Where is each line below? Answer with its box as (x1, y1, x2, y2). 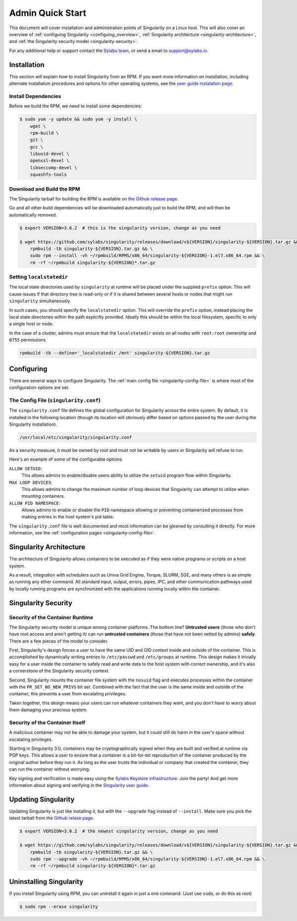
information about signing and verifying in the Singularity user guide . (9, 782, 149, 788)
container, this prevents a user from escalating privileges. (9, 691, 126, 697)
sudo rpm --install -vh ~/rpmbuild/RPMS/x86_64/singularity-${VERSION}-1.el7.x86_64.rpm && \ (30, 253, 265, 258)
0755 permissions (9, 337, 46, 343)
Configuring (9, 364, 48, 373)
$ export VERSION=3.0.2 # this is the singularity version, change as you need (19, 225, 221, 231)
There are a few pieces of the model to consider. (9, 638, 108, 644)
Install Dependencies (9, 93, 61, 99)
